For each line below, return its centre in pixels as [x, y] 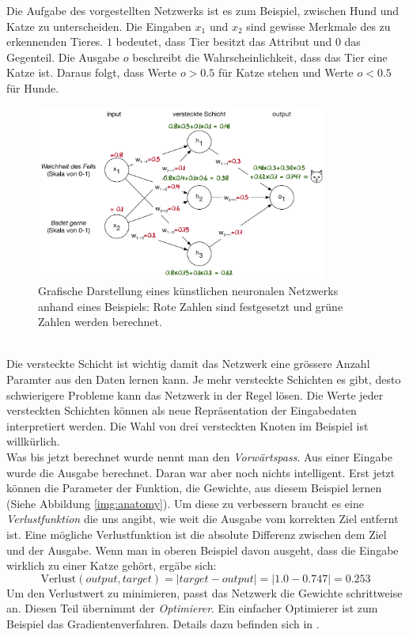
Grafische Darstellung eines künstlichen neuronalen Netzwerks [188, 290]
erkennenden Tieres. [55, 42]
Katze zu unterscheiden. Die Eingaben [99, 26]
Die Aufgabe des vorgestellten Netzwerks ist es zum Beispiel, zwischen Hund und [203, 10]
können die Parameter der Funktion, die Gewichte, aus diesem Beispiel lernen [194, 488]
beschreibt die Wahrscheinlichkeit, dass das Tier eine [260, 57]
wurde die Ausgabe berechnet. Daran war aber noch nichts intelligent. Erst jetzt [201, 472]
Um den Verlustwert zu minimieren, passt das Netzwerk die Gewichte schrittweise [204, 592]
